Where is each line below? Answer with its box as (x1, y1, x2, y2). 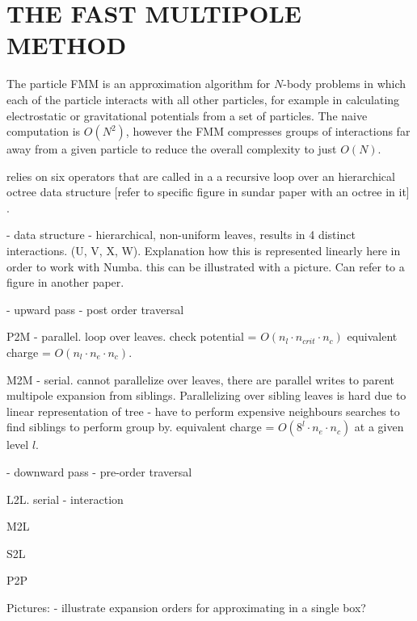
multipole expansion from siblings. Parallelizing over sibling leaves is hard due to (6, 387, 406, 404)
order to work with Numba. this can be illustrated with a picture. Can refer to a (6, 258, 405, 275)
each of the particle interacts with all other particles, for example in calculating (6, 90, 400, 107)
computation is (6, 123, 81, 140)
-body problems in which (283, 75, 406, 92)
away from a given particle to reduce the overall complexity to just (6, 141, 337, 157)
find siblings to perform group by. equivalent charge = (6, 418, 275, 435)
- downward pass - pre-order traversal (6, 464, 192, 480)
